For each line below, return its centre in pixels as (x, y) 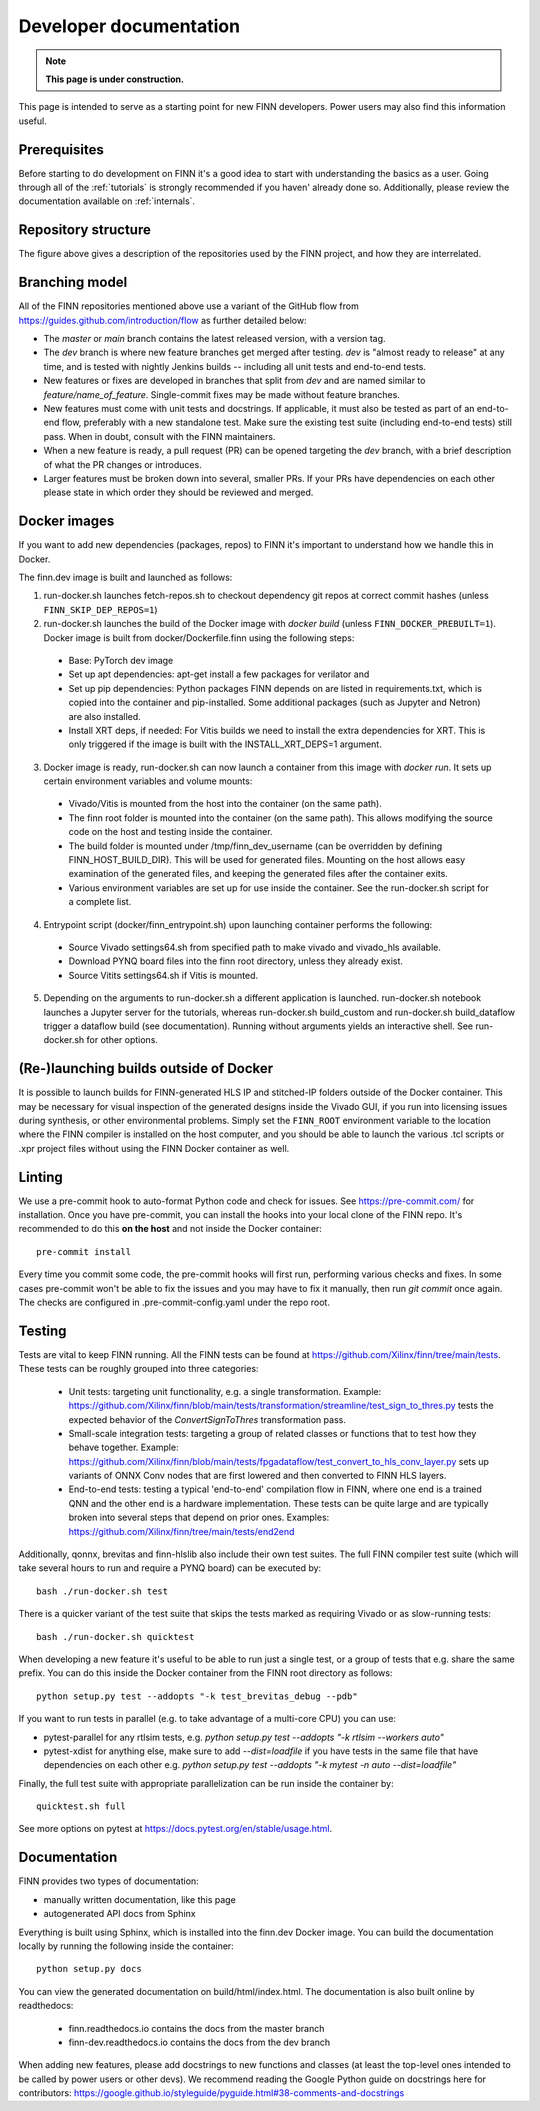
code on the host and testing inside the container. (171, 832)
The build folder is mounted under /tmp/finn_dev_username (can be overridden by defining (255, 846)
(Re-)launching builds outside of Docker (146, 1068)
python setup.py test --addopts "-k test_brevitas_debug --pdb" (197, 1696)
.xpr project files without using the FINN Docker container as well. (154, 1148)
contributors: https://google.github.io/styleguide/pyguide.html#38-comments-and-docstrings (211, 2093)
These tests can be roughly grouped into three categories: (138, 1369)
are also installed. (105, 716)
